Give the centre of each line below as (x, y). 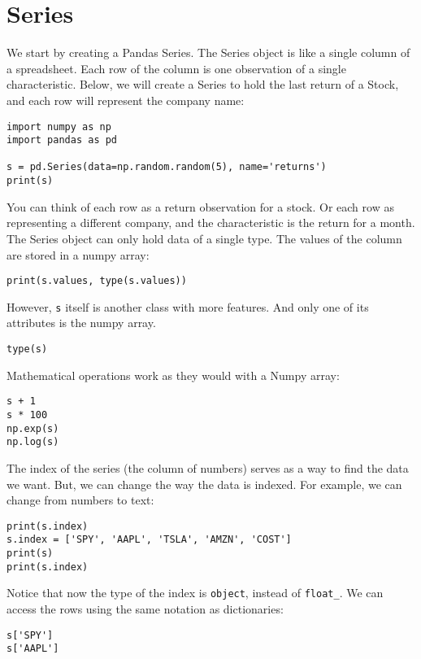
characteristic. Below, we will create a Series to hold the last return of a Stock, (203, 84)
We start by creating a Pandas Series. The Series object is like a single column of (208, 52)
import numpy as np (59, 127)
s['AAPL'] (33, 649)
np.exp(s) (33, 428)
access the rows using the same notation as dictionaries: (145, 609)
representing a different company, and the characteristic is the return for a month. (211, 223)
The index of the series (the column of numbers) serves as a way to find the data (208, 467)
